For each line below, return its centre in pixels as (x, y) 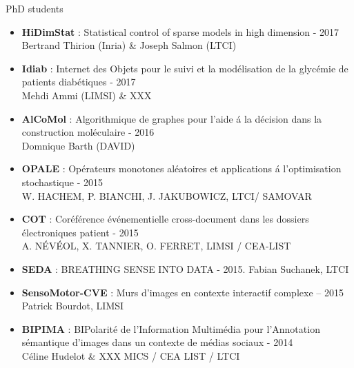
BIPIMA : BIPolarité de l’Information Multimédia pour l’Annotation (171, 328)
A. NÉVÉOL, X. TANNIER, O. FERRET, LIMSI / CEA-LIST (156, 246)
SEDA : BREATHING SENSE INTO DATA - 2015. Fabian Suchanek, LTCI (185, 268)
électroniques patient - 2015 (80, 232)
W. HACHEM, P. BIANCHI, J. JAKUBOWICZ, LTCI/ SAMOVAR (167, 195)
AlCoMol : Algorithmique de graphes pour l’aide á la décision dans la (172, 118)
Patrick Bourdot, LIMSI (73, 306)
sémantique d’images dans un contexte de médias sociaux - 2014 (157, 342)
